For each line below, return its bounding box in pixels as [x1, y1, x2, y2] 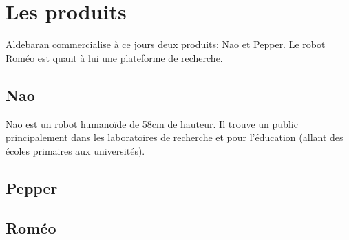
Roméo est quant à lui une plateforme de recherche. [6, 50, 223, 65]
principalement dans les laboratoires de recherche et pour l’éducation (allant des [6, 130, 343, 144]
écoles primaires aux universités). [6, 143, 145, 157]
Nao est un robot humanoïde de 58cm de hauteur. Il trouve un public [6, 116, 298, 131]
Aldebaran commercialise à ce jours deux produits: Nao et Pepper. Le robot [6, 37, 326, 52]
